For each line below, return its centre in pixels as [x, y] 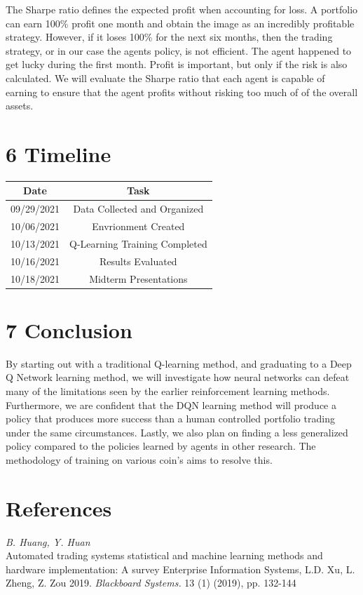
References [59, 508]
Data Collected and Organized [138, 209]
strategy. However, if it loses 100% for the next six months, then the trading [169, 37]
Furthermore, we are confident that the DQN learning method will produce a [171, 405]
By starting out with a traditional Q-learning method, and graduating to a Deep [179, 363]
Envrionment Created [138, 226]
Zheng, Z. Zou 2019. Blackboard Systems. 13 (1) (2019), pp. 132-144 [151, 583]
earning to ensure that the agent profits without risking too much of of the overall [182, 92]
